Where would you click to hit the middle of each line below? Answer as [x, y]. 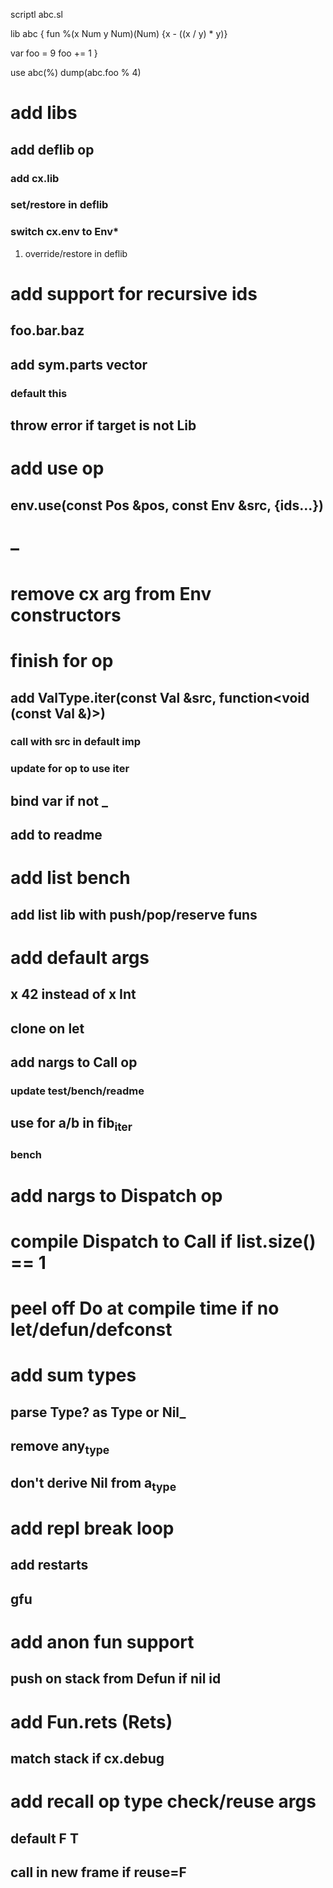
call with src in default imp [76, 742]
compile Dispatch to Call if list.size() [163, 1241]
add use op [57, 468]
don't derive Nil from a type [93, 1484]
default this [39, 393]
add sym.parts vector [79, 364]
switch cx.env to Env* [65, 232]
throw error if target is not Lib [103, 425]
